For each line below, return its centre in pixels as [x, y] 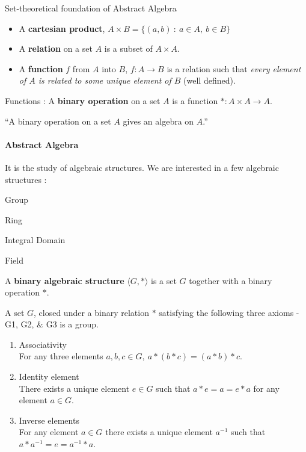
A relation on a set [56, 48]
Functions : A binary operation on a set [83, 100]
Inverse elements [49, 420]
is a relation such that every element [234, 68]
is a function [195, 100]
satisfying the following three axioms [226, 312]
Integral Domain [35, 240]
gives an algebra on [158, 121]
